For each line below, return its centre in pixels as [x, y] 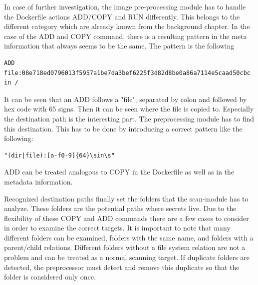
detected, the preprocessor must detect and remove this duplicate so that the [122, 267]
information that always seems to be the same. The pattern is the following [119, 46]
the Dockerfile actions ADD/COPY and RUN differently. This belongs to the [122, 16]
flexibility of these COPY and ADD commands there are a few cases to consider [127, 218]
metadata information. [38, 181]
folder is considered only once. [50, 277]
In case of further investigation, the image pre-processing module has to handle [125, 6]
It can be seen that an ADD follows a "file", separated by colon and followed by [126, 99]
